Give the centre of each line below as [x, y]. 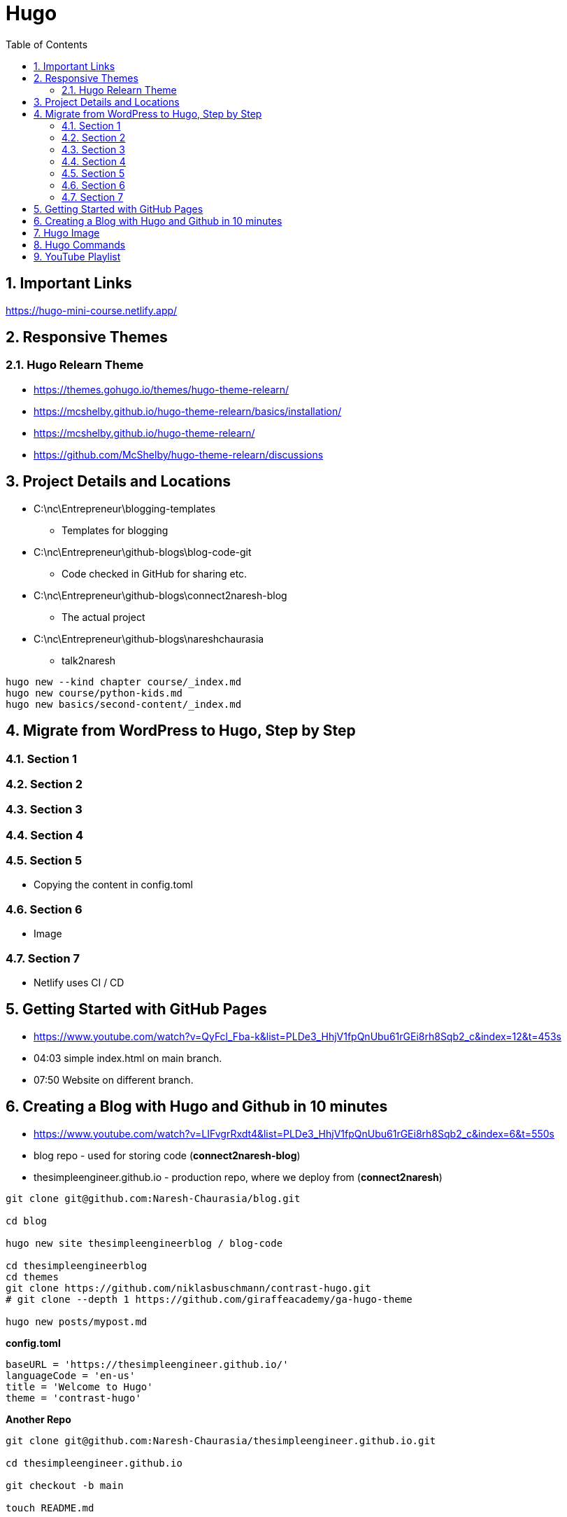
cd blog [27, 1221]
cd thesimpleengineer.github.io [94, 1463]
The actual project [103, 617]
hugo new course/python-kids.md [94, 693]
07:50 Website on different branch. [114, 1079]
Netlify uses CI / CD [79, 982]
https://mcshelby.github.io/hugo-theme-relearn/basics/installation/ [188, 411]
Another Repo [38, 1419]
